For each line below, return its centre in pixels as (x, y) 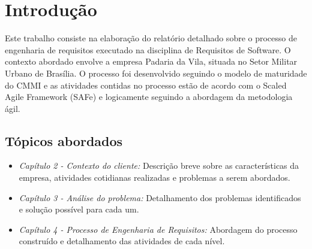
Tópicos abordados (64, 140)
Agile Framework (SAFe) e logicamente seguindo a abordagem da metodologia (149, 97)
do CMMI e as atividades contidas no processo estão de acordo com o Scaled (146, 85)
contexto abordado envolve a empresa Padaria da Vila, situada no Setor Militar (151, 61)
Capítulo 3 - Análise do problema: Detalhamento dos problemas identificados (160, 197)
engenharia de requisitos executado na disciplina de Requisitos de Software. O (148, 49)
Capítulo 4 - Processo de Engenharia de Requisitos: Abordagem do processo (158, 229)
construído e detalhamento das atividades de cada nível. (122, 241)
